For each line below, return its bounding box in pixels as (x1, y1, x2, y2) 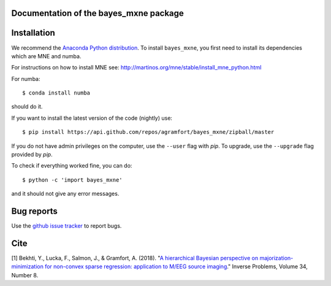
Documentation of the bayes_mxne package (11, 8, 184, 18)
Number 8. (11, 271, 39, 279)
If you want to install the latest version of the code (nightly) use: (11, 114, 173, 122)
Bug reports (11, 206, 58, 217)
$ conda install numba (22, 90, 91, 96)
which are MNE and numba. (11, 52, 82, 60)
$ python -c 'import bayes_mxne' (22, 176, 123, 184)
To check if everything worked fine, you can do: (11, 162, 132, 169)
